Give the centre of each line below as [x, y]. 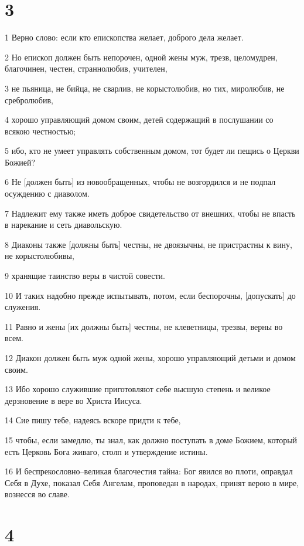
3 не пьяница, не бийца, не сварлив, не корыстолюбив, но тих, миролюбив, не [145, 88]
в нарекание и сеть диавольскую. [64, 225]
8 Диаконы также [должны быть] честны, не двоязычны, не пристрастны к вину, [148, 244]
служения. [23, 307]
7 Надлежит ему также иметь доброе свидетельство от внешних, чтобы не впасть [150, 213]
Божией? [20, 162]
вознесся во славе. [37, 494]
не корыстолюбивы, [40, 256]
